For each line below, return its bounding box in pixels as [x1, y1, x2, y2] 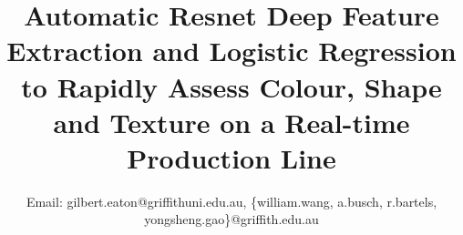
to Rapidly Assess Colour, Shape [21, 67, 442, 105]
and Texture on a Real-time [53, 103, 410, 140]
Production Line [127, 138, 336, 176]
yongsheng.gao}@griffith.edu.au [144, 209, 319, 229]
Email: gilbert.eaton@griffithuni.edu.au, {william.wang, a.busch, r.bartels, [26, 191, 437, 210]
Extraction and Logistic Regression [6, 32, 457, 69]
